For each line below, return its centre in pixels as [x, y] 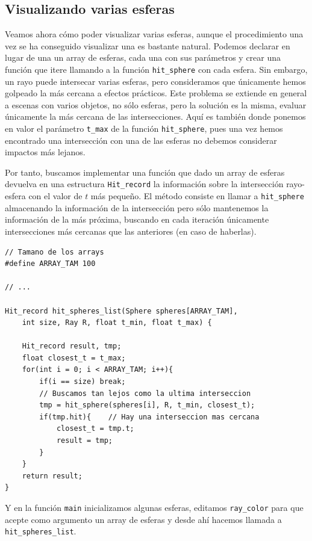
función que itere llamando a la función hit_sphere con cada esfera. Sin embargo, [156, 69]
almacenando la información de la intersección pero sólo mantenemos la [137, 207]
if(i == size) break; [83, 382]
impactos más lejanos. [45, 152]
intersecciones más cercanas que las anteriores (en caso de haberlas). [131, 231]
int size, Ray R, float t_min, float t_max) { [117, 323]
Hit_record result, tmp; [72, 346]
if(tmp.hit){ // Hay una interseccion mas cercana [149, 417]
